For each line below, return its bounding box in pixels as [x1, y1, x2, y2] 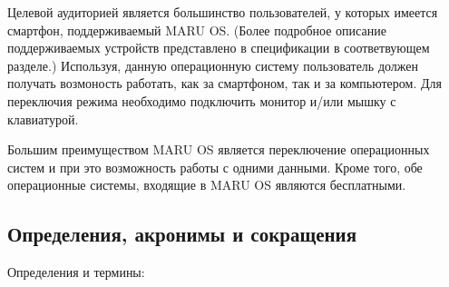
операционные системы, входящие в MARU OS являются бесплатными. [7, 175, 406, 194]
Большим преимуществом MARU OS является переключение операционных [7, 140, 430, 159]
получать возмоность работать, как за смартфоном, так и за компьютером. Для [7, 74, 442, 93]
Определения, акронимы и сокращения [7, 220, 357, 248]
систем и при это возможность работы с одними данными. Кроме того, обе [7, 157, 423, 176]
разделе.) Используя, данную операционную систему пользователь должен [7, 55, 419, 74]
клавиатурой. [7, 109, 79, 128]
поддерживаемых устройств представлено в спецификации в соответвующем [7, 38, 430, 57]
